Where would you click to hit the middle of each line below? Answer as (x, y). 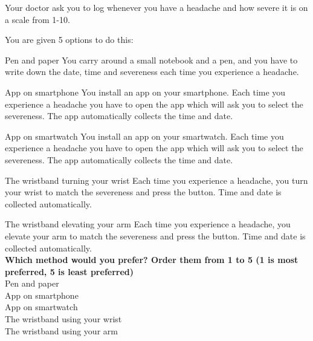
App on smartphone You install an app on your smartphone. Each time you (145, 92)
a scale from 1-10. (37, 19)
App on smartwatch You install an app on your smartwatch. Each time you (144, 136)
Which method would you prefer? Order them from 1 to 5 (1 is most (152, 260)
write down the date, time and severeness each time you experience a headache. (152, 72)
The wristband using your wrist (63, 319)
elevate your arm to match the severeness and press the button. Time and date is (155, 235)
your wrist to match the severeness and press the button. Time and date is (143, 192)
